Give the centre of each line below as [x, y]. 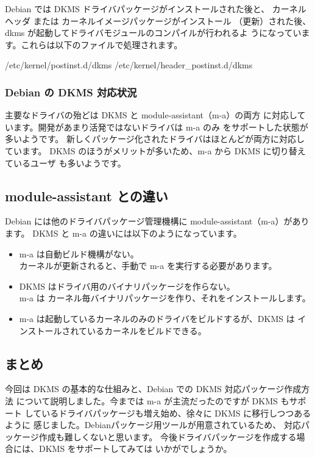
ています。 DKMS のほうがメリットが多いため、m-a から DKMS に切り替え [155, 150]
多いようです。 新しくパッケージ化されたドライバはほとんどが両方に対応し [155, 139]
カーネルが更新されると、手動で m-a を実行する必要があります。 [148, 266]
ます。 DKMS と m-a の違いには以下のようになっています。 [123, 233]
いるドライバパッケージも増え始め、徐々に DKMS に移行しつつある [176, 413]
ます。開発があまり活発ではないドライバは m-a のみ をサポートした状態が [161, 127]
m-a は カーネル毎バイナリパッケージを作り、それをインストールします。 [165, 298]
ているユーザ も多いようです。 [65, 163]
